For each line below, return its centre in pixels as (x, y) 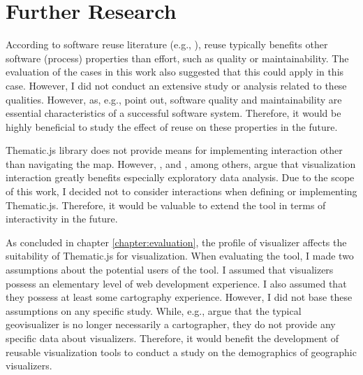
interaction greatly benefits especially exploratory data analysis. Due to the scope (180, 177)
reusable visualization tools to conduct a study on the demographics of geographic (181, 352)
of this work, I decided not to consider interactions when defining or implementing (181, 191)
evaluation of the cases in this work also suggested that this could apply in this (175, 72)
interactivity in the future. (62, 219)
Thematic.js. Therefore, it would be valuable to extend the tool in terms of (166, 205)
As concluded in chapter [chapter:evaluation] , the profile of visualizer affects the (176, 242)
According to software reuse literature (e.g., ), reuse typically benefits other (167, 44)
